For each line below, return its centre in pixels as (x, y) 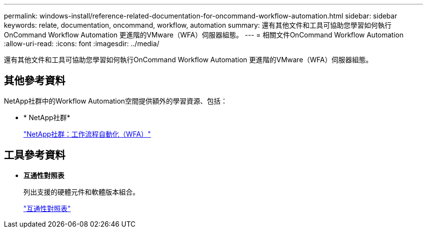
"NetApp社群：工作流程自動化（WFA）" (87, 134)
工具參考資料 (35, 155)
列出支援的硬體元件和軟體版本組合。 (81, 192)
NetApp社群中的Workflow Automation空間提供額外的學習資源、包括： (116, 101)
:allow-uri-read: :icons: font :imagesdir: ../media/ (82, 44)
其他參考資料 (35, 81)
